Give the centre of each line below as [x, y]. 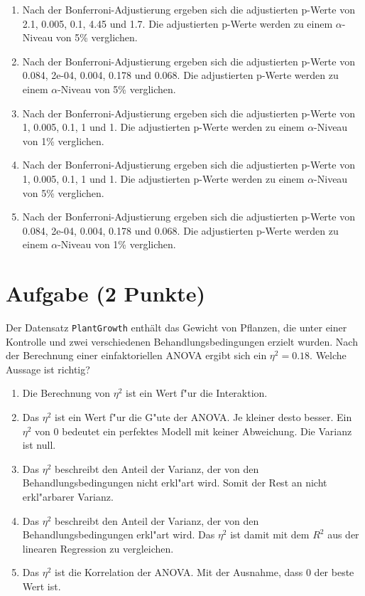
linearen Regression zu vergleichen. [98, 548]
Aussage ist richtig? [48, 369]
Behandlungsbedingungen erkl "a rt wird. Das [119, 534]
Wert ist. [42, 586]
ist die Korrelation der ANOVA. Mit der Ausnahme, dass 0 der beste [204, 572]
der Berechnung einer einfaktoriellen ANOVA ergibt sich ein [136, 355]
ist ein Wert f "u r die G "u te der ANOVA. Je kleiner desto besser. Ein [203, 417]
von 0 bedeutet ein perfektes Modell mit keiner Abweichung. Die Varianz [194, 431]
